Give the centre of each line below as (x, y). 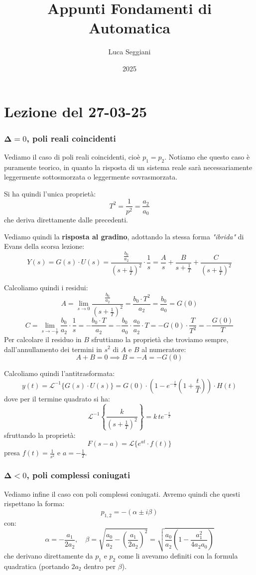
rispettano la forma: (34, 503)
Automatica (129, 28)
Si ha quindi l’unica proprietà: (50, 193)
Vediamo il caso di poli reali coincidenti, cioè (72, 156)
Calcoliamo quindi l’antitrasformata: (60, 373)
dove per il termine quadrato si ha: (57, 398)
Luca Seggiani (129, 52)
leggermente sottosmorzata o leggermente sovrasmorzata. (91, 177)
